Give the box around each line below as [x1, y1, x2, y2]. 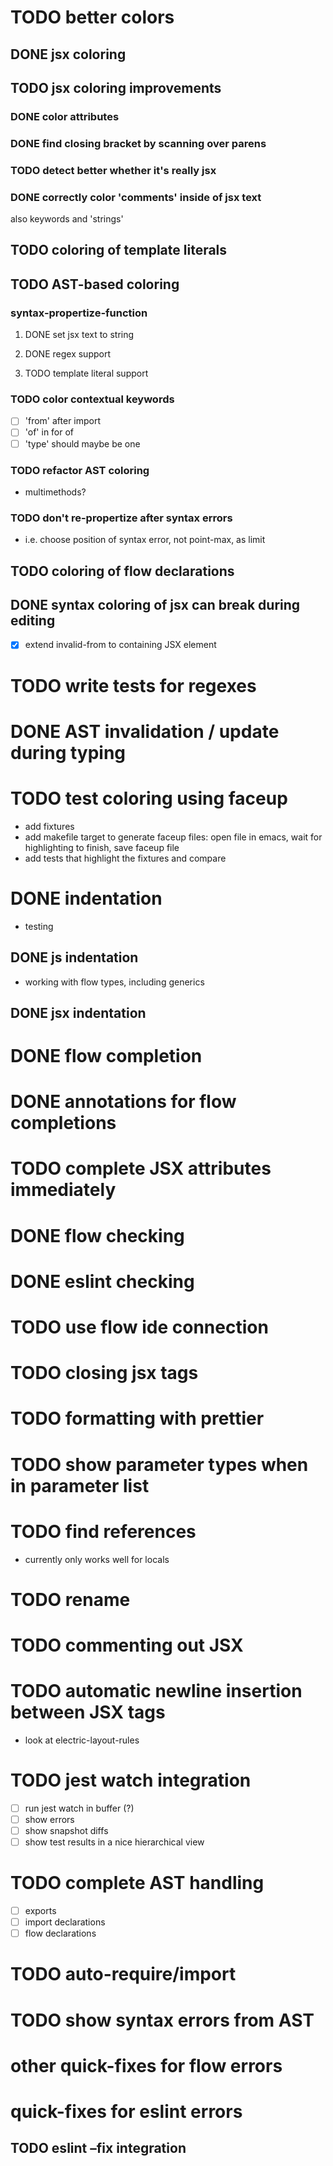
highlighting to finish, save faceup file [24, 841, 180, 853]
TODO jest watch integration [10, 1769, 252, 1792]
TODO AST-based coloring [10, 276, 180, 293]
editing [10, 612, 56, 629]
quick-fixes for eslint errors [10, 2100, 243, 2123]
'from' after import [24, 415, 102, 427]
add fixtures [24, 820, 75, 832]
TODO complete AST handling [10, 1872, 265, 1895]
